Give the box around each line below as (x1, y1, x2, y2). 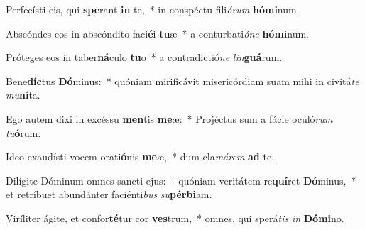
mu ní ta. (6, 87, 40, 102)
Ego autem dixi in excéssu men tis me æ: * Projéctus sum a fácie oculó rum (6, 111, 333, 126)
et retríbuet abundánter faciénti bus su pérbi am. (6, 187, 212, 202)
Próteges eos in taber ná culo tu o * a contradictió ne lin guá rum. (6, 50, 283, 65)
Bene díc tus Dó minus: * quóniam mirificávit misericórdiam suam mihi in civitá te (6, 73, 359, 88)
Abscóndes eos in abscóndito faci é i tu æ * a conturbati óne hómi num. (6, 26, 309, 40)
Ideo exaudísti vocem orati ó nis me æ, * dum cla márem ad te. (6, 149, 275, 164)
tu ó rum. (6, 125, 41, 140)
